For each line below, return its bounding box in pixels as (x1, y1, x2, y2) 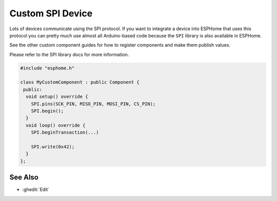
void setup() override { (26, 94, 88, 100)
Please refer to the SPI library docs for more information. (9, 51, 129, 57)
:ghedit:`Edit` (22, 187, 50, 193)
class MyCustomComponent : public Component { (20, 79, 140, 85)
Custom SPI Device (9, 8, 93, 19)
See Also (9, 173, 38, 182)
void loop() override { (26, 122, 86, 128)
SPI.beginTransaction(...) (31, 129, 100, 136)
